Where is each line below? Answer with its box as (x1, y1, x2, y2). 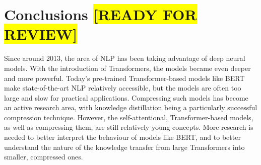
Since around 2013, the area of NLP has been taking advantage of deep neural (4, 53, 245, 63)
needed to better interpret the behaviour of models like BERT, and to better (4, 132, 241, 142)
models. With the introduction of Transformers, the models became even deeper (4, 62, 251, 73)
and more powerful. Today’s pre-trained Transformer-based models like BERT (4, 72, 245, 83)
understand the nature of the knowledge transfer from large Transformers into (4, 141, 245, 152)
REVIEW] (4, 24, 78, 44)
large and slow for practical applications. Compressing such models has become (4, 92, 248, 103)
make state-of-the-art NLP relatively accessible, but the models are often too (4, 82, 241, 93)
